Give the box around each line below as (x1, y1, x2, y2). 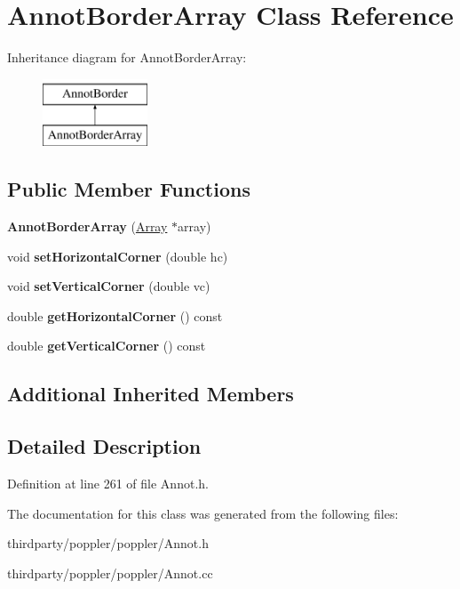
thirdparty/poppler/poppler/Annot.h (7, 534, 209, 553)
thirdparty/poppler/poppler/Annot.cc (7, 563, 213, 582)
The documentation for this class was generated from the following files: (7, 504, 399, 522)
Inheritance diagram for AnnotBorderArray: (7, 48, 247, 67)
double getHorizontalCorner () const (7, 306, 223, 325)
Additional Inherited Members (7, 380, 294, 407)
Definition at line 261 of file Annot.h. (7, 474, 209, 493)
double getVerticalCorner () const (7, 336, 206, 355)
